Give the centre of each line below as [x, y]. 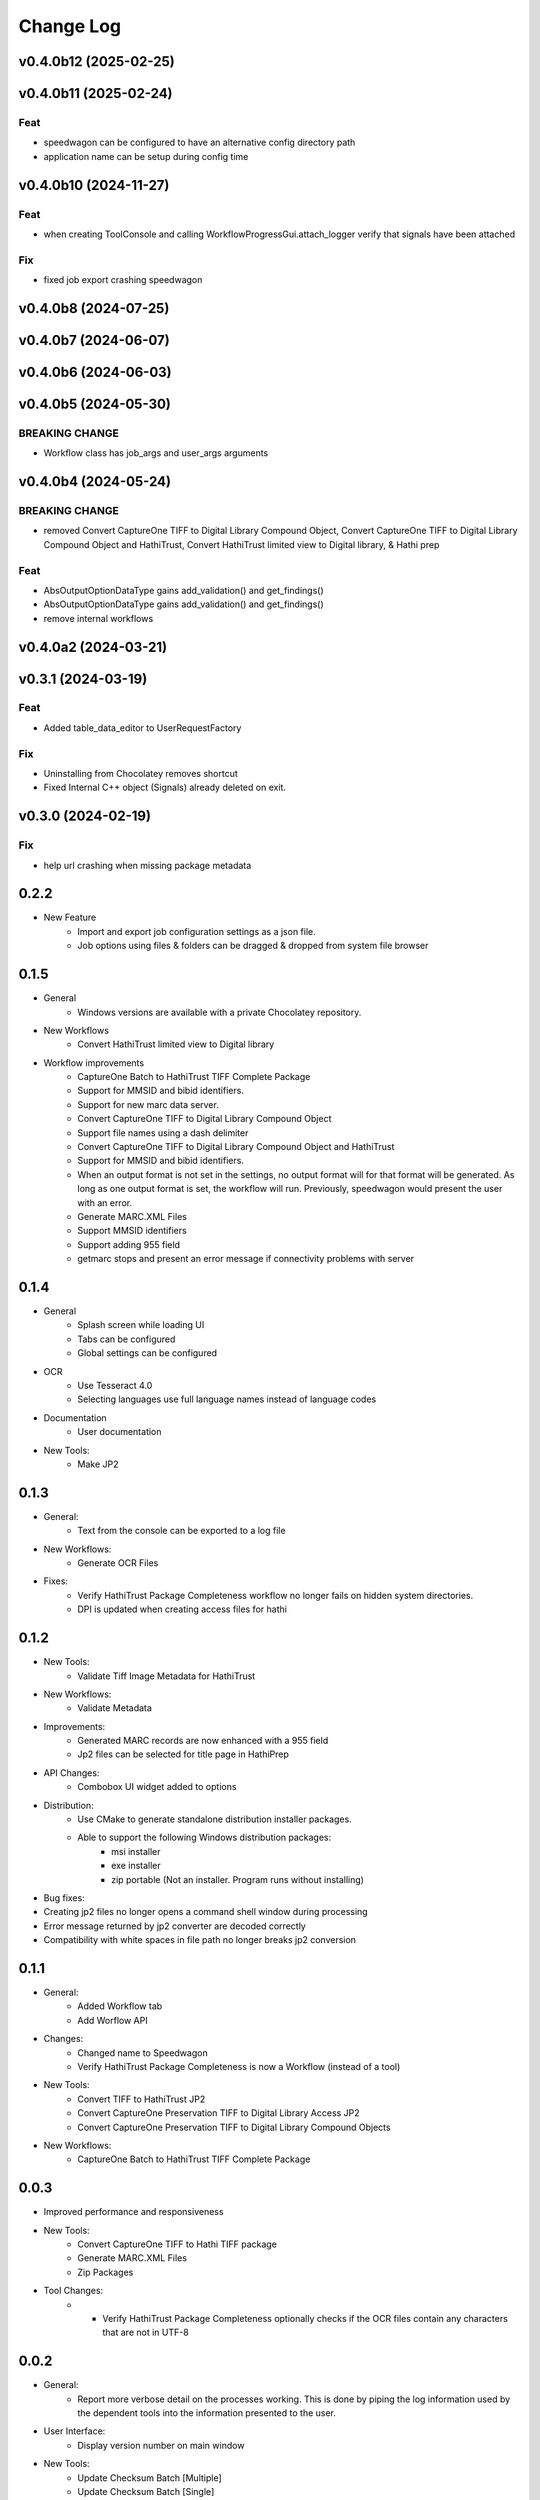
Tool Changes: [73, 2291]
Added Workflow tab [120, 2006]
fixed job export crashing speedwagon [123, 280]
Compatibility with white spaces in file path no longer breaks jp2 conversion [200, 1940]
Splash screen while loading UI [141, 1325]
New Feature [70, 917]
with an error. [105, 1202]
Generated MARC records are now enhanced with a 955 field [203, 1741]
